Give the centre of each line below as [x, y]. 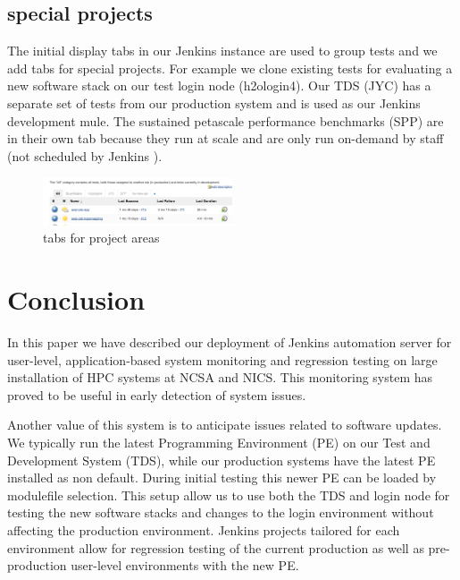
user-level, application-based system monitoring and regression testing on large [222, 359]
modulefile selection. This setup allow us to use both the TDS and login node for [229, 495]
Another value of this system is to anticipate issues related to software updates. [225, 425]
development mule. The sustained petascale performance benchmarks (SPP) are [226, 120]
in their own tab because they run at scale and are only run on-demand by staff [226, 138]
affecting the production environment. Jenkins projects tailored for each [204, 530]
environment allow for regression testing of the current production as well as [216, 547]
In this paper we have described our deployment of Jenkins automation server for [230, 342]
